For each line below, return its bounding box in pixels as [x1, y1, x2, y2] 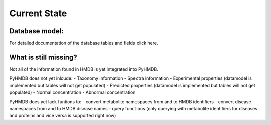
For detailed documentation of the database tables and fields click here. [9, 40, 158, 46]
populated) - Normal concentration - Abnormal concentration [9, 89, 136, 95]
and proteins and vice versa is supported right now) [9, 113, 116, 119]
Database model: [9, 27, 64, 35]
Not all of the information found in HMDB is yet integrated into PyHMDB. [9, 66, 158, 72]
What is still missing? [9, 53, 77, 61]
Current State [9, 8, 67, 19]
